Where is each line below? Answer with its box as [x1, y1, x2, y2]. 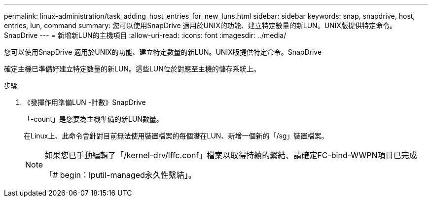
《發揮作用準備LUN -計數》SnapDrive [24, 98, 146, 106]
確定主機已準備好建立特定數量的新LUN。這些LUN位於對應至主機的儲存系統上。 [4, 65, 260, 73]
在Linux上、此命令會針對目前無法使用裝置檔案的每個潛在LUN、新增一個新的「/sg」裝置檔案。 [24, 132, 328, 140]
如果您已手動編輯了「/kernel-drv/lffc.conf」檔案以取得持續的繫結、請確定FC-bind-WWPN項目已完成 [45, 150, 417, 160]
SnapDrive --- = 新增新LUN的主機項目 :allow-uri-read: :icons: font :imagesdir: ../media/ [4, 31, 287, 39]
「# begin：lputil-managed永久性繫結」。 [45, 170, 196, 180]
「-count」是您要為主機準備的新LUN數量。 [24, 115, 163, 123]
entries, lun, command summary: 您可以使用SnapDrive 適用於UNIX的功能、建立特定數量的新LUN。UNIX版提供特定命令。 [4, 21, 396, 30]
